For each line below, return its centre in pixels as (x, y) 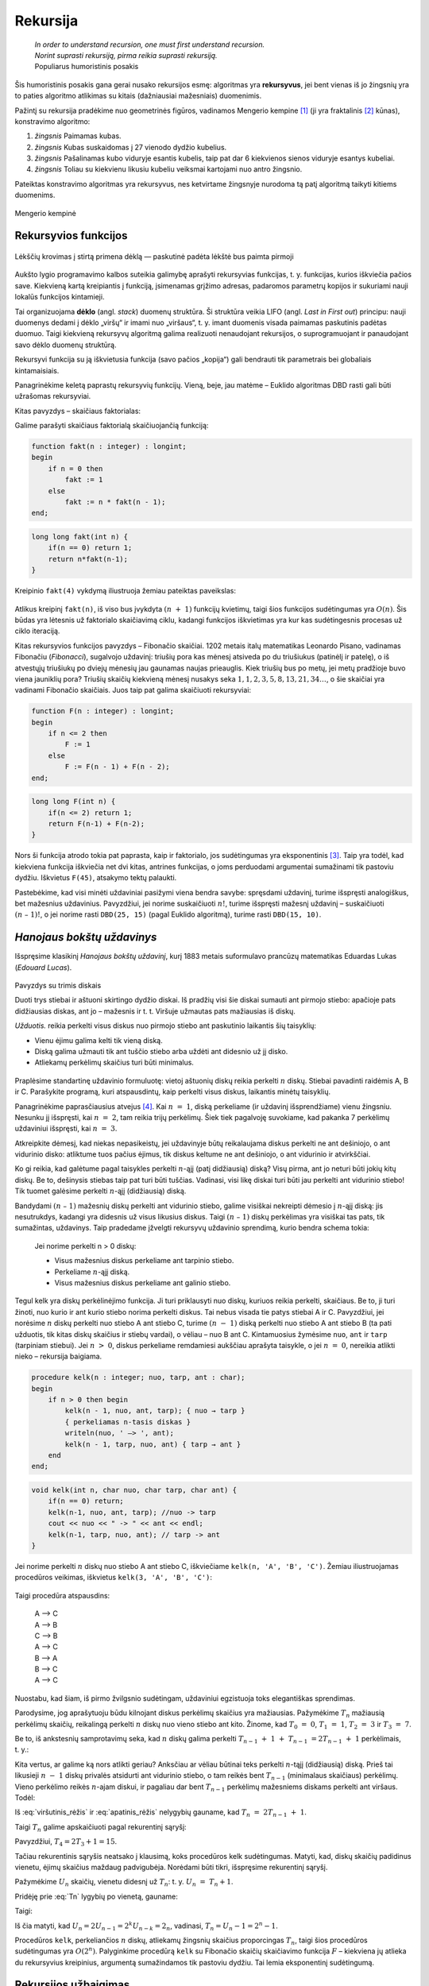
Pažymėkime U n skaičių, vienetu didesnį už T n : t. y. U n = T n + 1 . (124, 1883)
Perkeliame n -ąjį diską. (92, 1272)
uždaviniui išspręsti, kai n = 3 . (66, 1129)
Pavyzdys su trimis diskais (58, 985)
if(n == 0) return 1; (90, 548)
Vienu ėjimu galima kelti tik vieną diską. (99, 1040)
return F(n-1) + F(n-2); (97, 823)
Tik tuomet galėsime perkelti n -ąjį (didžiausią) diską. (100, 1191)
